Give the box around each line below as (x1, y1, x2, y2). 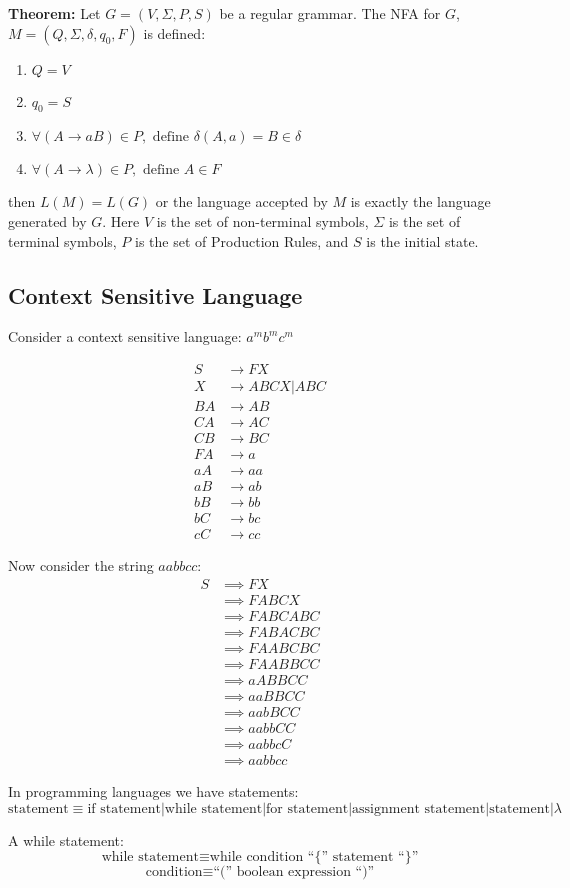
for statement (266, 801, 349, 816)
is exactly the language (350, 191, 491, 212)
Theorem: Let (8, 3, 101, 23)
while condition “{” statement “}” (209, 850, 419, 865)
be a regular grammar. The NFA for (219, 3, 441, 23)
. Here (102, 210, 140, 231)
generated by (8, 210, 87, 231)
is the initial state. (366, 230, 479, 251)
